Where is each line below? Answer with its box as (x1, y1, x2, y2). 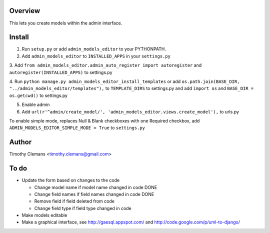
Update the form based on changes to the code (21, 177, 120, 183)
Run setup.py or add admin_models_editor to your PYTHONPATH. (21, 46, 166, 52)
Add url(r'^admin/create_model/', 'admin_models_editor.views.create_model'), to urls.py (21, 108, 239, 114)
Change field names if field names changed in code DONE (34, 191, 154, 197)
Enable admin (21, 101, 50, 107)
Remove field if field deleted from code (34, 198, 115, 204)
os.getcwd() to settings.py (9, 92, 67, 98)
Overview (9, 6, 40, 15)
